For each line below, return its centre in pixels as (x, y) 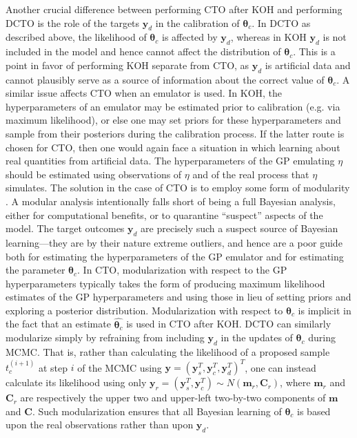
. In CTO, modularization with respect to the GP (182, 270)
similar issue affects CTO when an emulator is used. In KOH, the (144, 93)
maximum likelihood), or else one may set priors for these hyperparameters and (173, 120)
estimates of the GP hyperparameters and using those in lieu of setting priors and (178, 297)
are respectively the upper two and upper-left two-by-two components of (173, 398)
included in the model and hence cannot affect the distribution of (143, 51)
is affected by (190, 37)
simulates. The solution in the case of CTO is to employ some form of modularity (178, 188)
